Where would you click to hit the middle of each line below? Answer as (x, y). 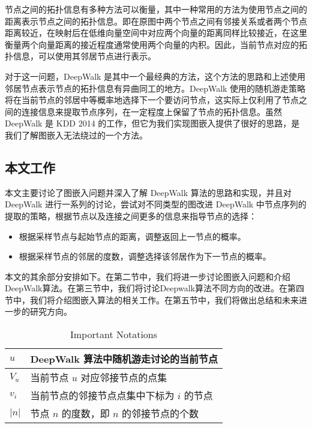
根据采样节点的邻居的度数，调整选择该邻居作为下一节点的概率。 (145, 256)
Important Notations (114, 334)
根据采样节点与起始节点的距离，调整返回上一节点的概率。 (132, 236)
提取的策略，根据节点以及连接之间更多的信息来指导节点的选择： (131, 215)
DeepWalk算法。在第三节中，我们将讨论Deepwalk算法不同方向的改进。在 (146, 288)
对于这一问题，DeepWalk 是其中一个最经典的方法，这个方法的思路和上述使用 (155, 76)
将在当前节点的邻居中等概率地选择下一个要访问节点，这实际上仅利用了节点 (152, 100)
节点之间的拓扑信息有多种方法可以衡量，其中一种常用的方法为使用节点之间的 (156, 9)
